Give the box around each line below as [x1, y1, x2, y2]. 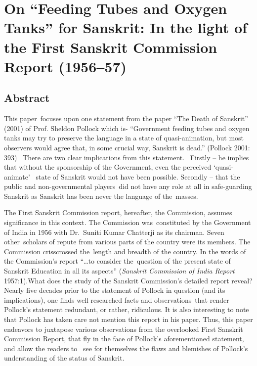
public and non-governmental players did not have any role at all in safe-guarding [4, 181, 252, 191]
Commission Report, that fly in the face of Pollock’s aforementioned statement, [4, 333, 244, 344]
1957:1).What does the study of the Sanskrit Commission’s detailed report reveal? [4, 275, 253, 285]
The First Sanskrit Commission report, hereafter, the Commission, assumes [4, 207, 232, 218]
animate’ [4, 171, 30, 182]
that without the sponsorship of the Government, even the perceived [4, 162, 212, 172]
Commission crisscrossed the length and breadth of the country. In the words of [4, 246, 246, 256]
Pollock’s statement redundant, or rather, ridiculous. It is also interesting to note [4, 304, 249, 315]
